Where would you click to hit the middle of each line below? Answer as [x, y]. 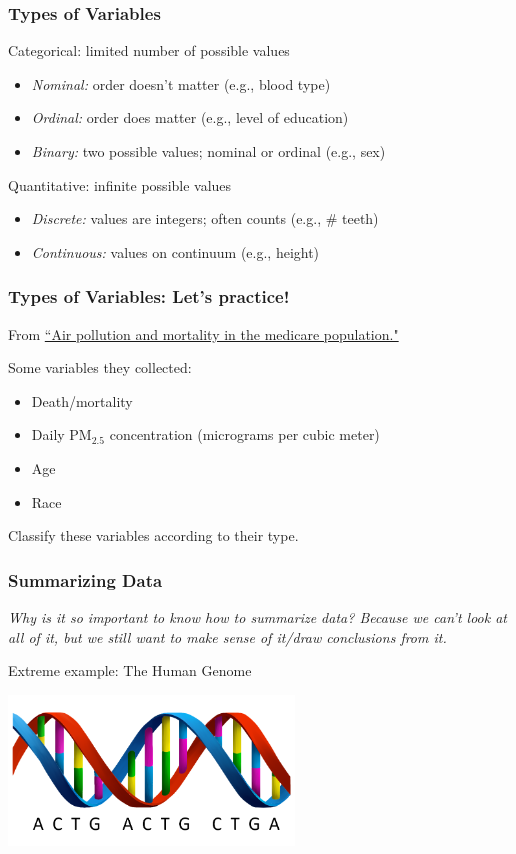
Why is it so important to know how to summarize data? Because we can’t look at [258, 616]
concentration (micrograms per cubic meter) [244, 434]
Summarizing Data [85, 579]
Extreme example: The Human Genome [130, 670]
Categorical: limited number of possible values [149, 50]
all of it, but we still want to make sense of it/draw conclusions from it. [227, 636]
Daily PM [61, 434]
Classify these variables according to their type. [153, 535]
